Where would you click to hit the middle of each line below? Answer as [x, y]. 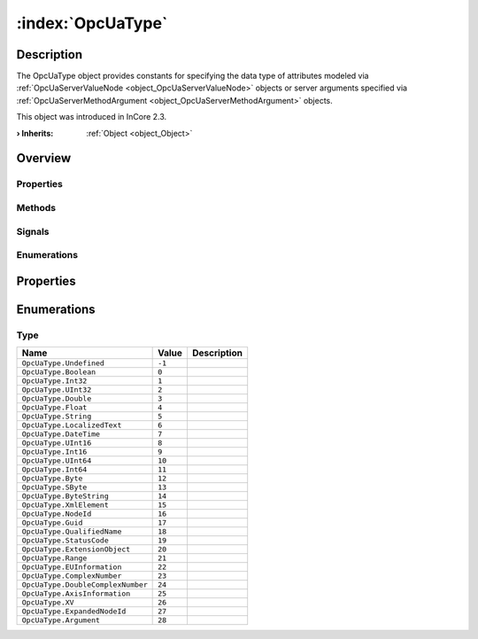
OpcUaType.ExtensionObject [76, 549]
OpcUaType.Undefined [63, 363]
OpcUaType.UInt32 [57, 390]
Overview [44, 158]
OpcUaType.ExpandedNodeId [74, 612]
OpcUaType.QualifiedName [72, 532]
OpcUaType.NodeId [57, 514]
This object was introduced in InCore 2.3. [92, 117]
